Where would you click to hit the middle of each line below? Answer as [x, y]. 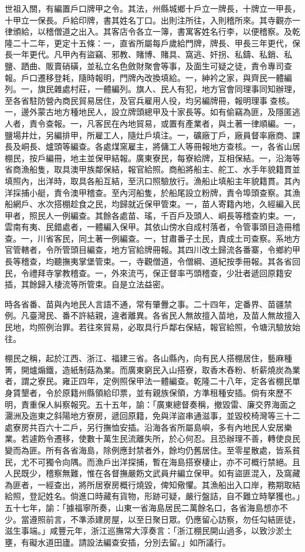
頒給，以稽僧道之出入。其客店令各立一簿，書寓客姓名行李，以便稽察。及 [152, 31]
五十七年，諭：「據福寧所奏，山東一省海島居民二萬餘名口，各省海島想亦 [142, 507]
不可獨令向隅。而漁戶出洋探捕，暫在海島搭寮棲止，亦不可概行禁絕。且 [165, 461]
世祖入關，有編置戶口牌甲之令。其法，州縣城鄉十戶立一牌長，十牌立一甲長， [152, 8]
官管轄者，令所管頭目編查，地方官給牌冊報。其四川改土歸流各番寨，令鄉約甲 [152, 250]
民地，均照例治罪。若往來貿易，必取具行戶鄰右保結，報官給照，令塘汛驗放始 [152, 327]
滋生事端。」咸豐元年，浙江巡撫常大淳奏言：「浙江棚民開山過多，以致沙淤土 [148, 531]
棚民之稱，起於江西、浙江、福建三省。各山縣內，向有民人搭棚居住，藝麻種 [148, 358]
